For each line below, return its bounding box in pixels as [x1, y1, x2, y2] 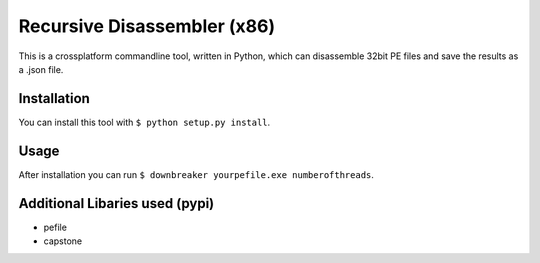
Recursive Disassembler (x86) [18, 15, 275, 37]
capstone [43, 235, 83, 247]
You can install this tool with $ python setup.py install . [18, 116, 271, 128]
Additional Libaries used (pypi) [18, 195, 215, 212]
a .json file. [18, 63, 64, 75]
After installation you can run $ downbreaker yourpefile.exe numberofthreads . [18, 168, 375, 180]
